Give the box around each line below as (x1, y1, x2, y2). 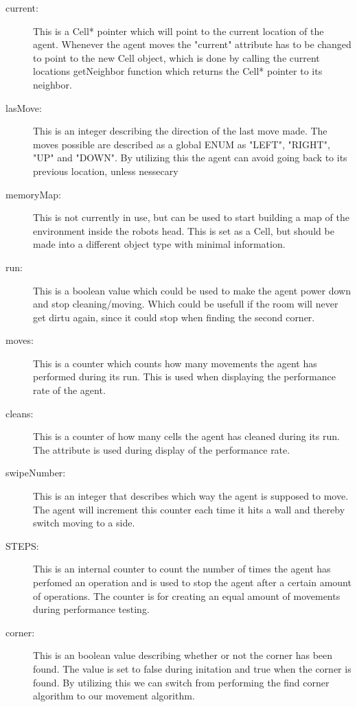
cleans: (5, 406, 34, 420)
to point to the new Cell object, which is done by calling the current (33, 50, 320, 65)
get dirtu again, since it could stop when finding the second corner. (33, 310, 315, 324)
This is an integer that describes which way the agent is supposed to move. (33, 489, 349, 503)
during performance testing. (33, 602, 150, 616)
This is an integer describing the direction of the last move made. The (33, 124, 327, 138)
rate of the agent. (33, 383, 106, 397)
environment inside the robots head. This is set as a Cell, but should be (33, 223, 334, 237)
